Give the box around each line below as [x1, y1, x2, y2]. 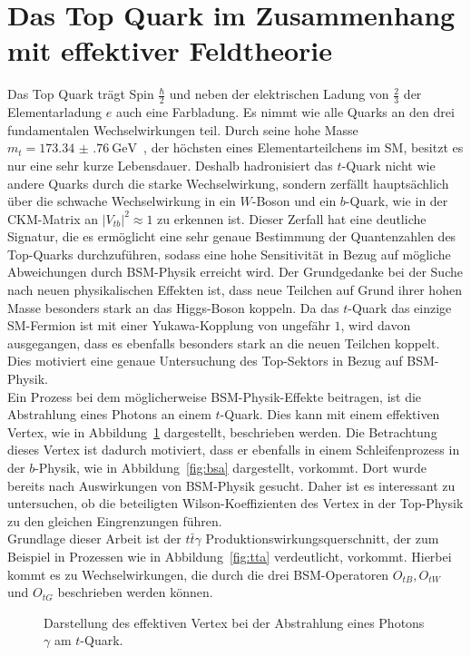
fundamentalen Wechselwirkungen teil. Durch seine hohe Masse [7, 120, 358, 139]
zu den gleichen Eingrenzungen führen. [7, 511, 222, 530]
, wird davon [340, 316, 411, 335]
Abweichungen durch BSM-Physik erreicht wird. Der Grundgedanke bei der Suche [7, 262, 463, 281]
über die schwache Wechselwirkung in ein [7, 191, 236, 211]
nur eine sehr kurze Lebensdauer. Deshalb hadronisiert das [7, 155, 333, 174]
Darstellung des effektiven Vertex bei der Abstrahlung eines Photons [44, 612, 425, 632]
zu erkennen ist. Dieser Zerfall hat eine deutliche [157, 209, 427, 228]
